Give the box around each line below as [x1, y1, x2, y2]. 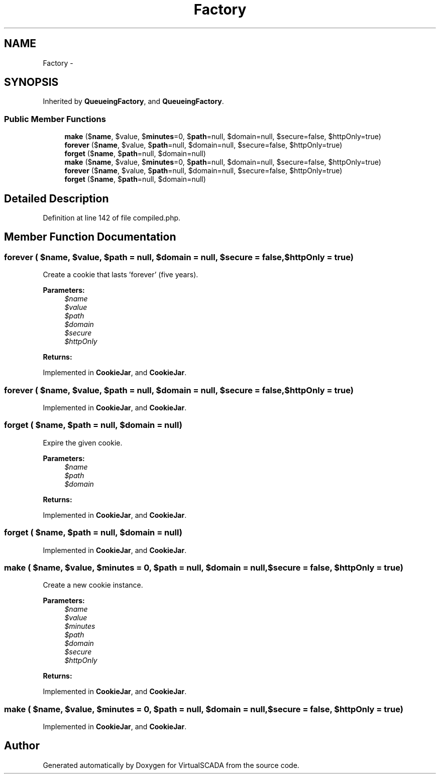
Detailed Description [4, 192, 109, 205]
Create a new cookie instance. [43, 581, 143, 590]
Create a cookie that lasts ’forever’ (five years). [43, 270, 198, 279]
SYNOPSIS [4, 76, 59, 89]
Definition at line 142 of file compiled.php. [43, 213, 181, 223]
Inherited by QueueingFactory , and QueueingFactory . [43, 97, 224, 106]
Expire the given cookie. [43, 438, 123, 447]
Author [4, 739, 40, 752]
